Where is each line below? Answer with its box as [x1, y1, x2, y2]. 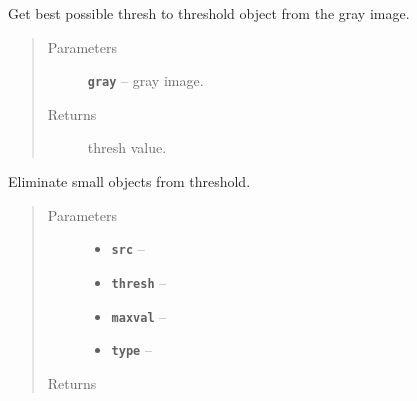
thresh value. [87, 137, 167, 158]
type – [111, 339, 152, 360]
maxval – [111, 305, 167, 326]
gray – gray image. [87, 70, 204, 91]
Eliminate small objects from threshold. [8, 171, 251, 192]
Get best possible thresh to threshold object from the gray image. [8, 3, 410, 23]
